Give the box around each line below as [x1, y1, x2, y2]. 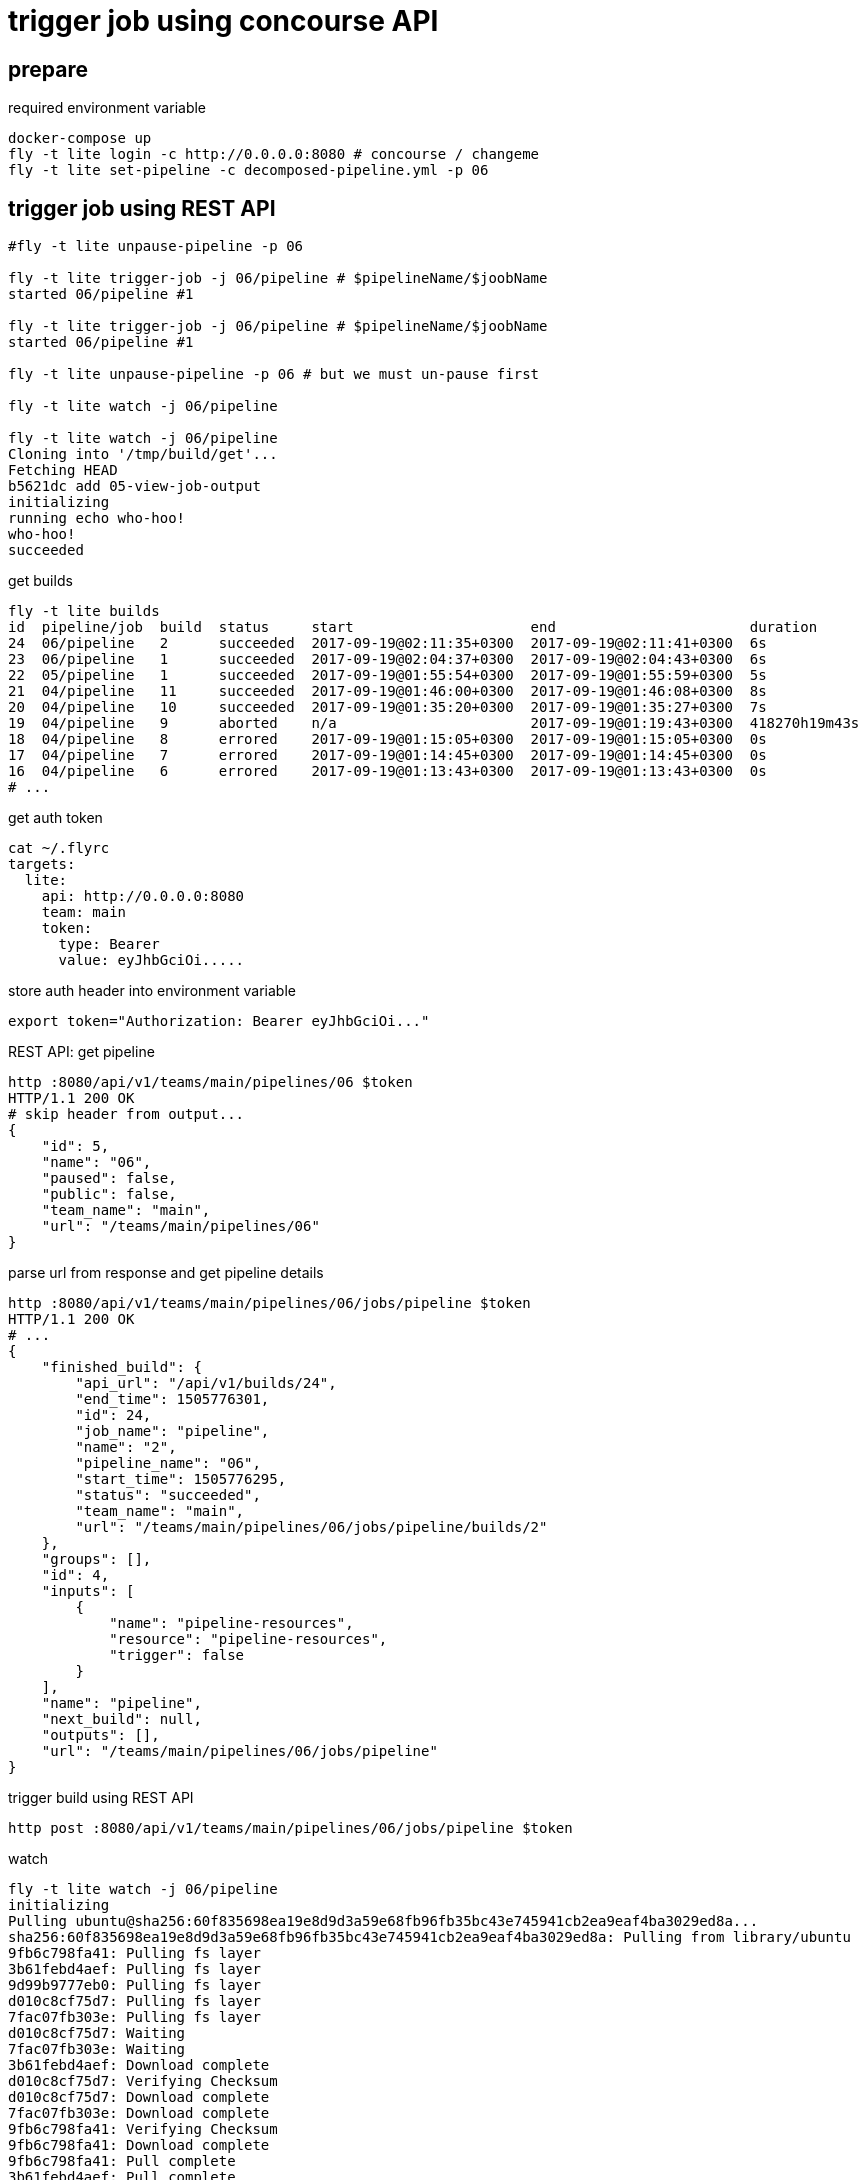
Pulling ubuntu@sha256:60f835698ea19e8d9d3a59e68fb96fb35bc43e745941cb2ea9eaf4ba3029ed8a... [8, 1913, 759, 1930]
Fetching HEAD [8, 462, 118, 479]
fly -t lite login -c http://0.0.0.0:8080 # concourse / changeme [8, 146, 540, 163]
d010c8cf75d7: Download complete [8, 2089, 270, 2106]
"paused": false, [41, 1170, 177, 1187]
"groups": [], [41, 1551, 152, 1568]
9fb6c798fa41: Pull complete [8, 2153, 236, 2170]
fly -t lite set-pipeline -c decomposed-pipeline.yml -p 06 [8, 162, 489, 179]
